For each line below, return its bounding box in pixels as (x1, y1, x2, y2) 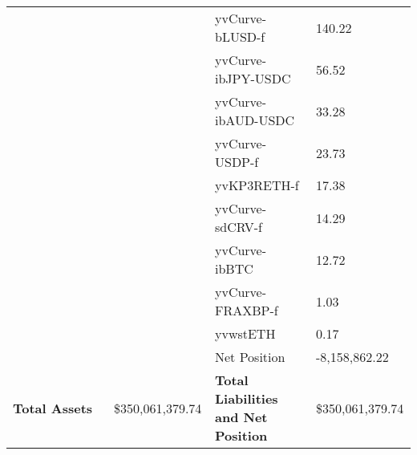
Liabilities (215, 389, 278, 408)
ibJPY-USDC (215, 69, 291, 87)
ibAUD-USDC (215, 111, 295, 129)
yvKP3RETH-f (215, 176, 299, 194)
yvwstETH (215, 324, 276, 343)
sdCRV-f (215, 217, 262, 236)
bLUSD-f (215, 27, 265, 46)
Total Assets (13, 398, 93, 417)
